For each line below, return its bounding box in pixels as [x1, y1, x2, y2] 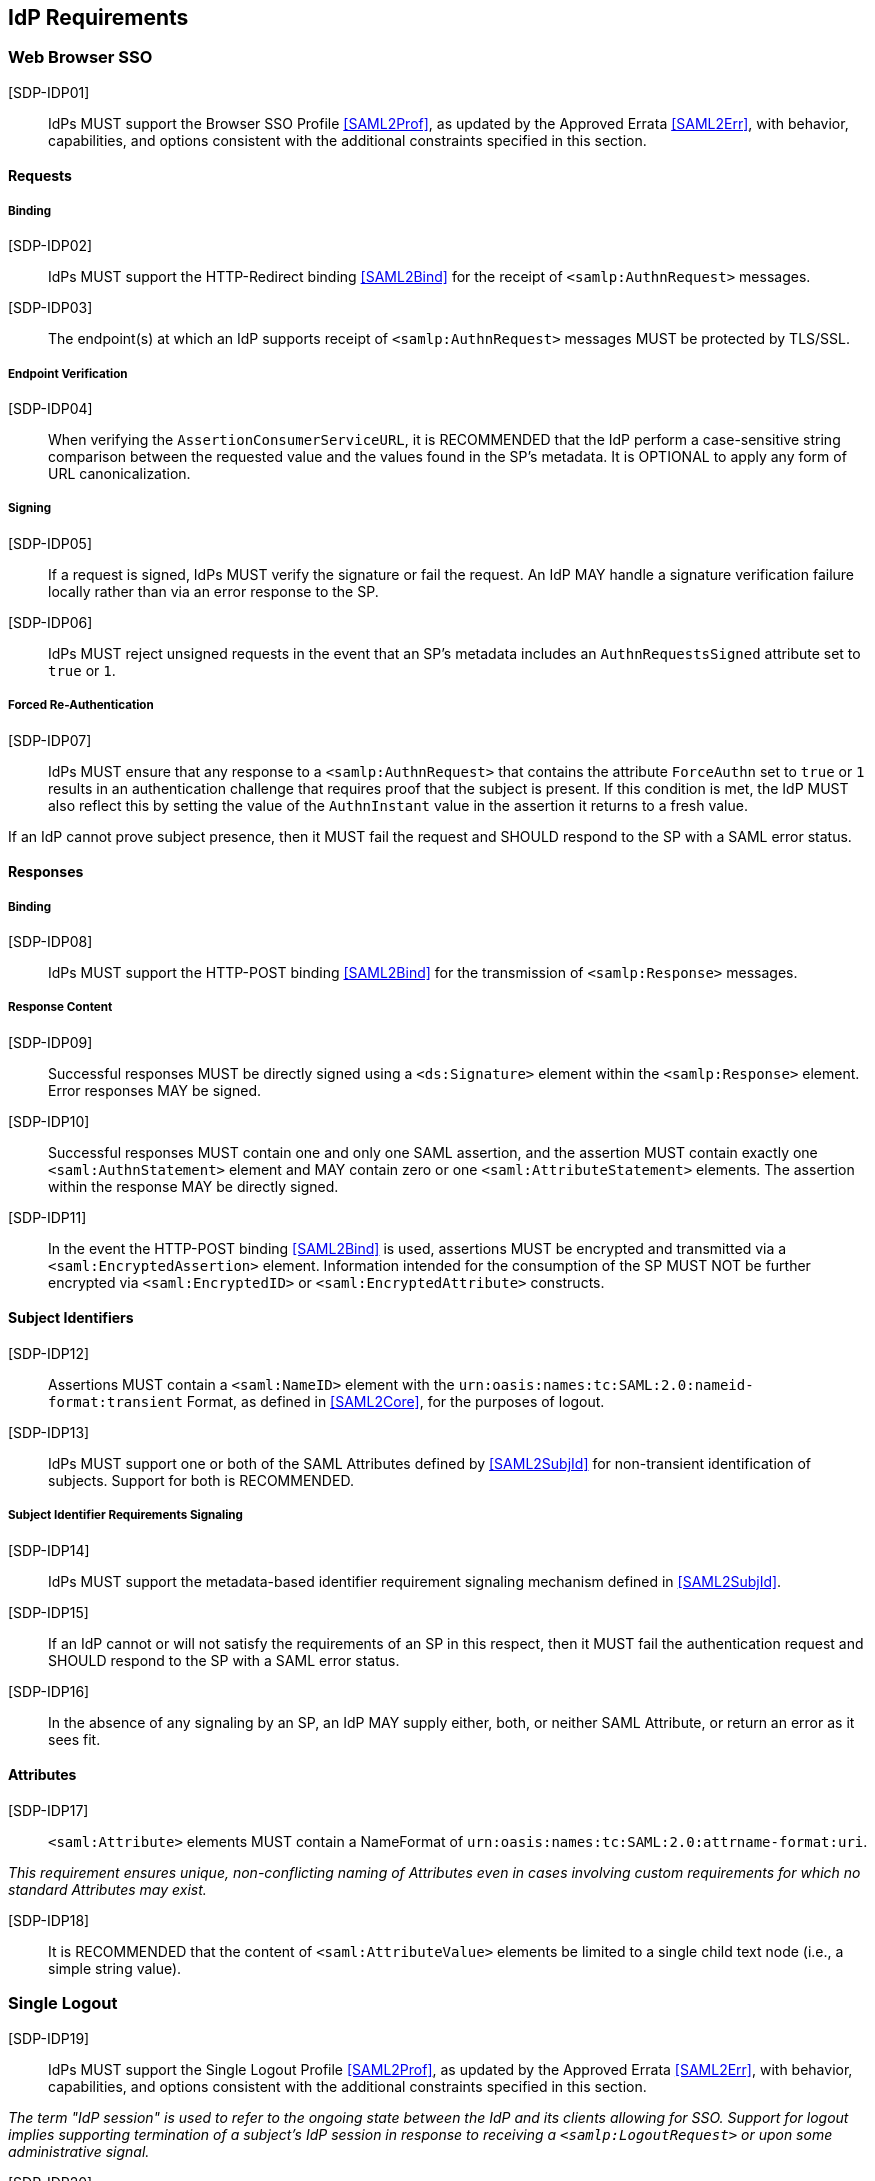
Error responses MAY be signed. [48, 1081, 262, 1099]
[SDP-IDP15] [8, 1603, 89, 1621]
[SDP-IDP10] [8, 1112, 90, 1130]
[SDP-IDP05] [8, 534, 92, 552]
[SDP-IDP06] [8, 613, 93, 631]
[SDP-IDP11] [8, 1208, 87, 1226]
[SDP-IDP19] [8, 2029, 90, 2047]
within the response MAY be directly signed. [48, 1177, 339, 1195]
